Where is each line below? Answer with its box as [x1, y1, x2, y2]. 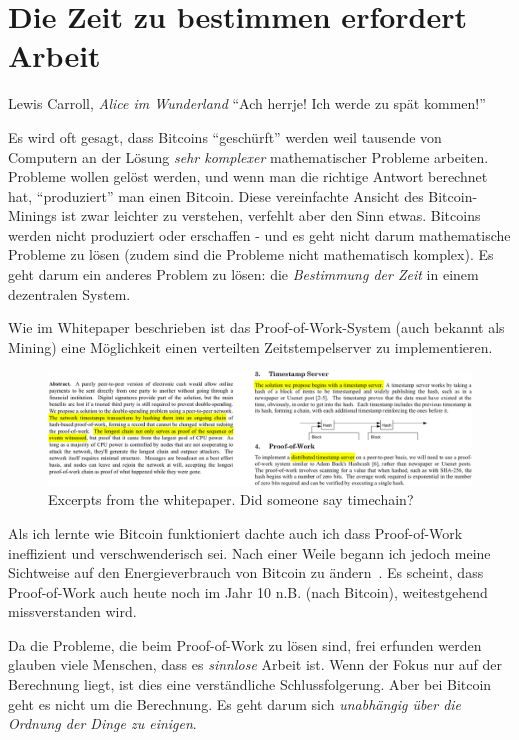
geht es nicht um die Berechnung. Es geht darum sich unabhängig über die [8, 693, 462, 714]
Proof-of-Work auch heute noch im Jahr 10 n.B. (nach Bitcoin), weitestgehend [8, 581, 488, 602]
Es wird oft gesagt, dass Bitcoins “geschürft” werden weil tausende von [8, 126, 442, 147]
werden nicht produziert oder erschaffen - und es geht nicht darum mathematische [8, 224, 511, 245]
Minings [8, 205, 57, 226]
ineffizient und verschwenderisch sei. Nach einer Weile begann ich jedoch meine [8, 542, 491, 563]
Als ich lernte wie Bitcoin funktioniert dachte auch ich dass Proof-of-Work [8, 522, 463, 543]
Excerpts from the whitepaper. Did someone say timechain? [48, 489, 414, 510]
